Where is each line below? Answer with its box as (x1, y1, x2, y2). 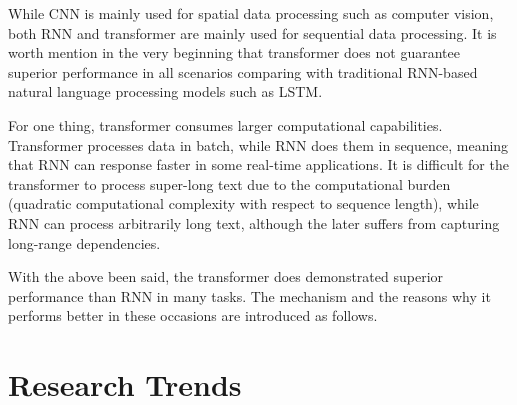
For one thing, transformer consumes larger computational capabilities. (8, 114, 443, 135)
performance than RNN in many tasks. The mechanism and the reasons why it (8, 285, 491, 306)
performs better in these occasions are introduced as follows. (8, 305, 378, 326)
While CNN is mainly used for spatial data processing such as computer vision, (8, 3, 494, 23)
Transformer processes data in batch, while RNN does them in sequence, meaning (8, 134, 509, 155)
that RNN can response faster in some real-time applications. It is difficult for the (8, 154, 509, 175)
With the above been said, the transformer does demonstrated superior (8, 266, 444, 287)
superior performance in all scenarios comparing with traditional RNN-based (8, 61, 478, 82)
